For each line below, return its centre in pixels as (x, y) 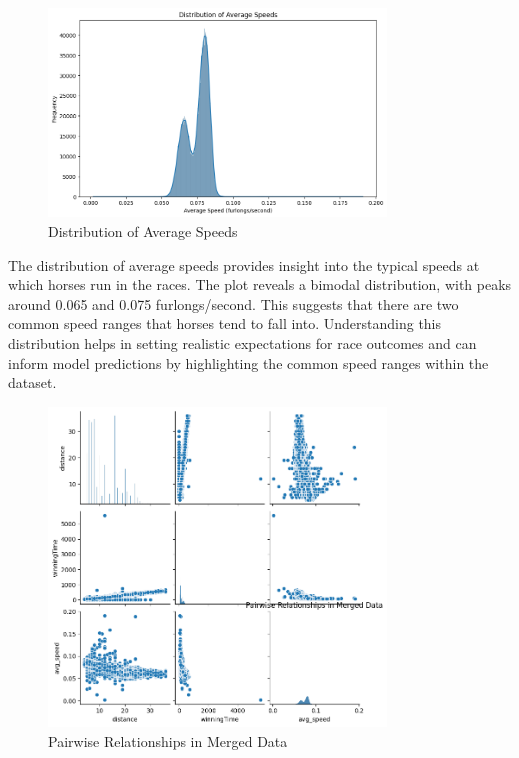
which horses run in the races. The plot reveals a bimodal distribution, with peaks (260, 284)
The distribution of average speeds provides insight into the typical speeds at (244, 264)
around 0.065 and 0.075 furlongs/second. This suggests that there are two (233, 303)
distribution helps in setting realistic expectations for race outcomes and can (242, 342)
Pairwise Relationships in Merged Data (168, 740)
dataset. (32, 382)
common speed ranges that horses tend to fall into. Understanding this (225, 323)
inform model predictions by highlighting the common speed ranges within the (248, 362)
